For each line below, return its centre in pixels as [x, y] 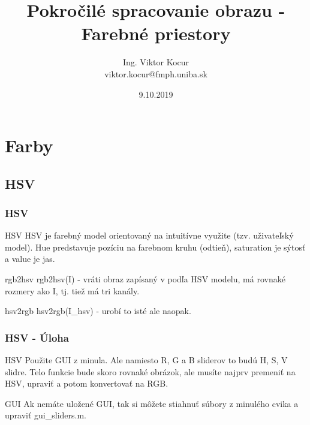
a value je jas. [30, 259]
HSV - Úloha [37, 337]
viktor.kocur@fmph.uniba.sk [156, 73]
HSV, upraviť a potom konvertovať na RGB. [87, 383]
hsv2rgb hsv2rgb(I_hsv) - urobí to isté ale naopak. [98, 311]
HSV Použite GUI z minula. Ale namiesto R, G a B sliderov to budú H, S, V [146, 360]
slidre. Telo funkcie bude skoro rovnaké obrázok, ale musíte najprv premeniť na [150, 371]
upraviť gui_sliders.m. [46, 415]
